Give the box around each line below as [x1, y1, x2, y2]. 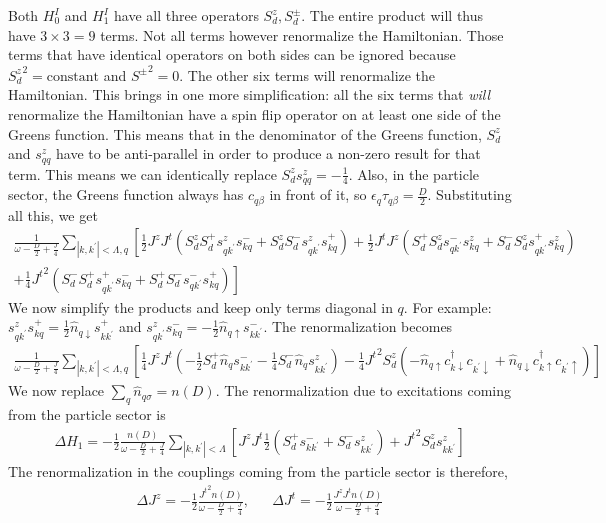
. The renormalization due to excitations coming [215, 380, 511, 401]
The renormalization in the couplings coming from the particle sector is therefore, [8, 461, 508, 482]
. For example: [403, 296, 492, 317]
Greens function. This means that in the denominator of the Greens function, [8, 123, 482, 144]
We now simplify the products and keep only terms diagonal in [8, 296, 393, 317]
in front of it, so [269, 184, 367, 205]
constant [46, 69, 100, 84]
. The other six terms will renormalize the [179, 64, 436, 85]
